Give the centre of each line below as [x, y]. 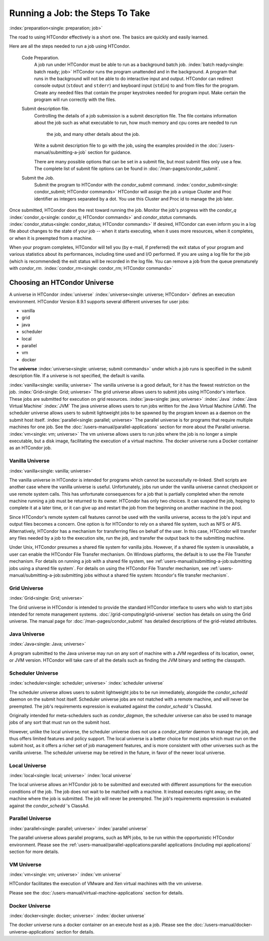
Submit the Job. [38, 178]
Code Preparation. [40, 57]
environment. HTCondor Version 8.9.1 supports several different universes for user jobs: [99, 301]
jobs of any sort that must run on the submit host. [60, 723]
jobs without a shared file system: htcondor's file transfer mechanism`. [156, 575]
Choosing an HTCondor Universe [62, 283]
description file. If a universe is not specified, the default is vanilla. [77, 376]
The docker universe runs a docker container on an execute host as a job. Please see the [100, 925]
